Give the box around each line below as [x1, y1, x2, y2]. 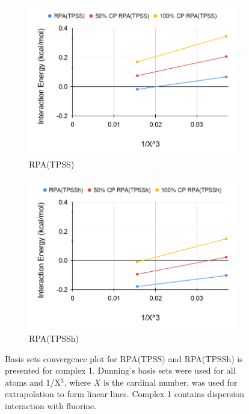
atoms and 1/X [5, 375, 61, 388]
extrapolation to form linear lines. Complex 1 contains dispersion [5, 387, 244, 400]
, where [64, 375, 91, 388]
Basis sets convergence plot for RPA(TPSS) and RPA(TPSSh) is [5, 352, 243, 365]
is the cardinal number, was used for [103, 375, 238, 388]
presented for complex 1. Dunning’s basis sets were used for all [5, 364, 236, 377]
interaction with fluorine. [5, 399, 97, 412]
